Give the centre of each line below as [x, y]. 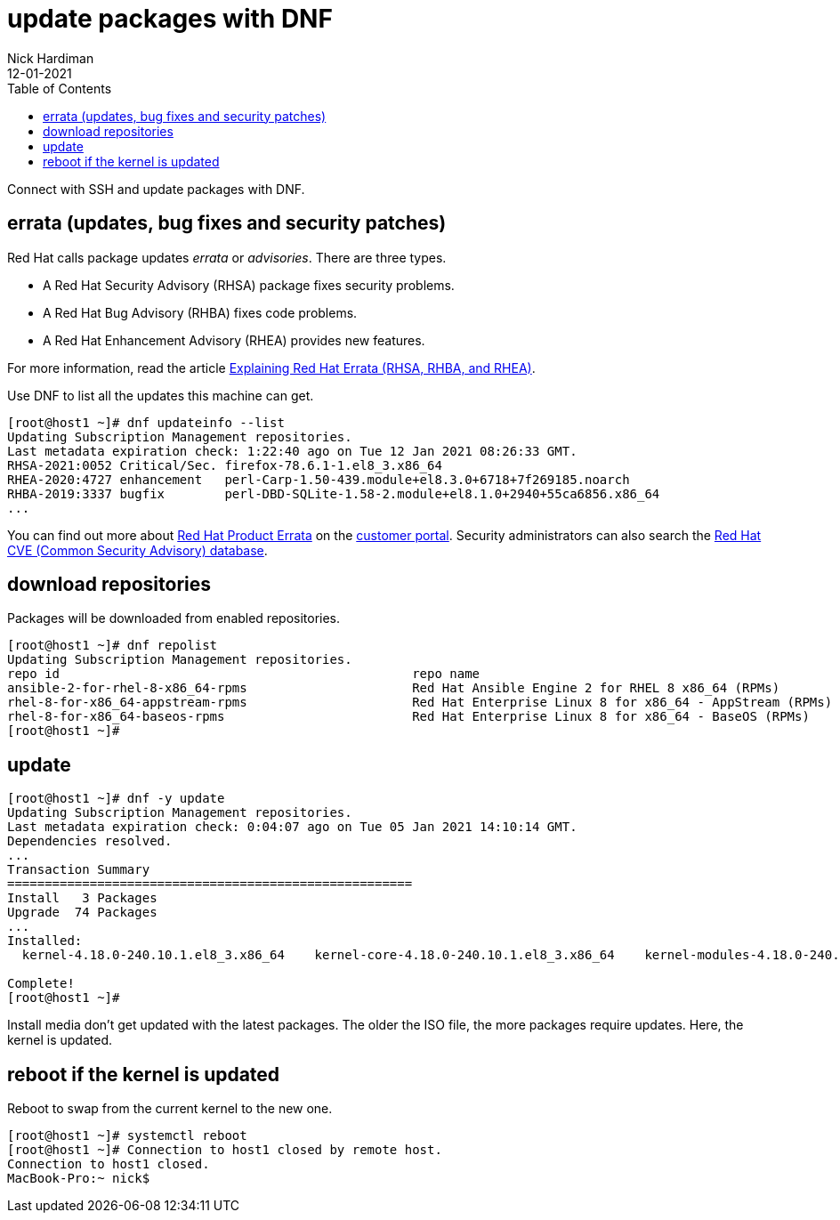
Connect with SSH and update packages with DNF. [156, 189]
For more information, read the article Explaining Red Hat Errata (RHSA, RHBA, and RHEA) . [271, 368]
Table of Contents [60, 88]
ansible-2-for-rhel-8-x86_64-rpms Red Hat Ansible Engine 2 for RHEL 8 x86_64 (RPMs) [394, 688]
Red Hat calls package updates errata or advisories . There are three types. [227, 257]
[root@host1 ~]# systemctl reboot [127, 1136]
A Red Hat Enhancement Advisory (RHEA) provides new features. [234, 340]
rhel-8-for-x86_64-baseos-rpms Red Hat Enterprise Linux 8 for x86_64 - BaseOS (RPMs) [408, 717]
